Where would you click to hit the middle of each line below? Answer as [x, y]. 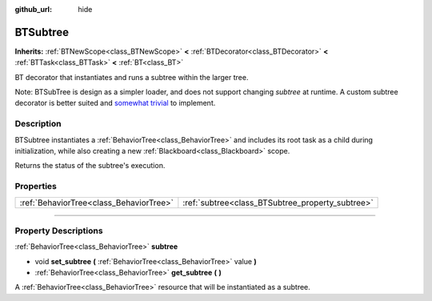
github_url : [33, 9]
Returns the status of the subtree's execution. [90, 166]
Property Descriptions [59, 231]
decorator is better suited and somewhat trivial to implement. [115, 103]
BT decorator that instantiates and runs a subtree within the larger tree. [132, 77]
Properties [36, 187]
